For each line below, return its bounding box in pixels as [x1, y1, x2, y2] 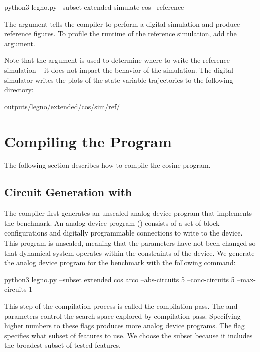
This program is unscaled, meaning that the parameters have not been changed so [4, 238, 256, 248]
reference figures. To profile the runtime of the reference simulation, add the [4, 28, 237, 39]
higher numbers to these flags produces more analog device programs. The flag [4, 320, 245, 331]
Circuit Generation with [4, 184, 132, 200]
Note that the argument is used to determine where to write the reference [4, 55, 230, 65]
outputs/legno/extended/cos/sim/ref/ [4, 101, 120, 111]
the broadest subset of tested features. [4, 340, 121, 350]
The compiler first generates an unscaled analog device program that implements [4, 208, 252, 218]
